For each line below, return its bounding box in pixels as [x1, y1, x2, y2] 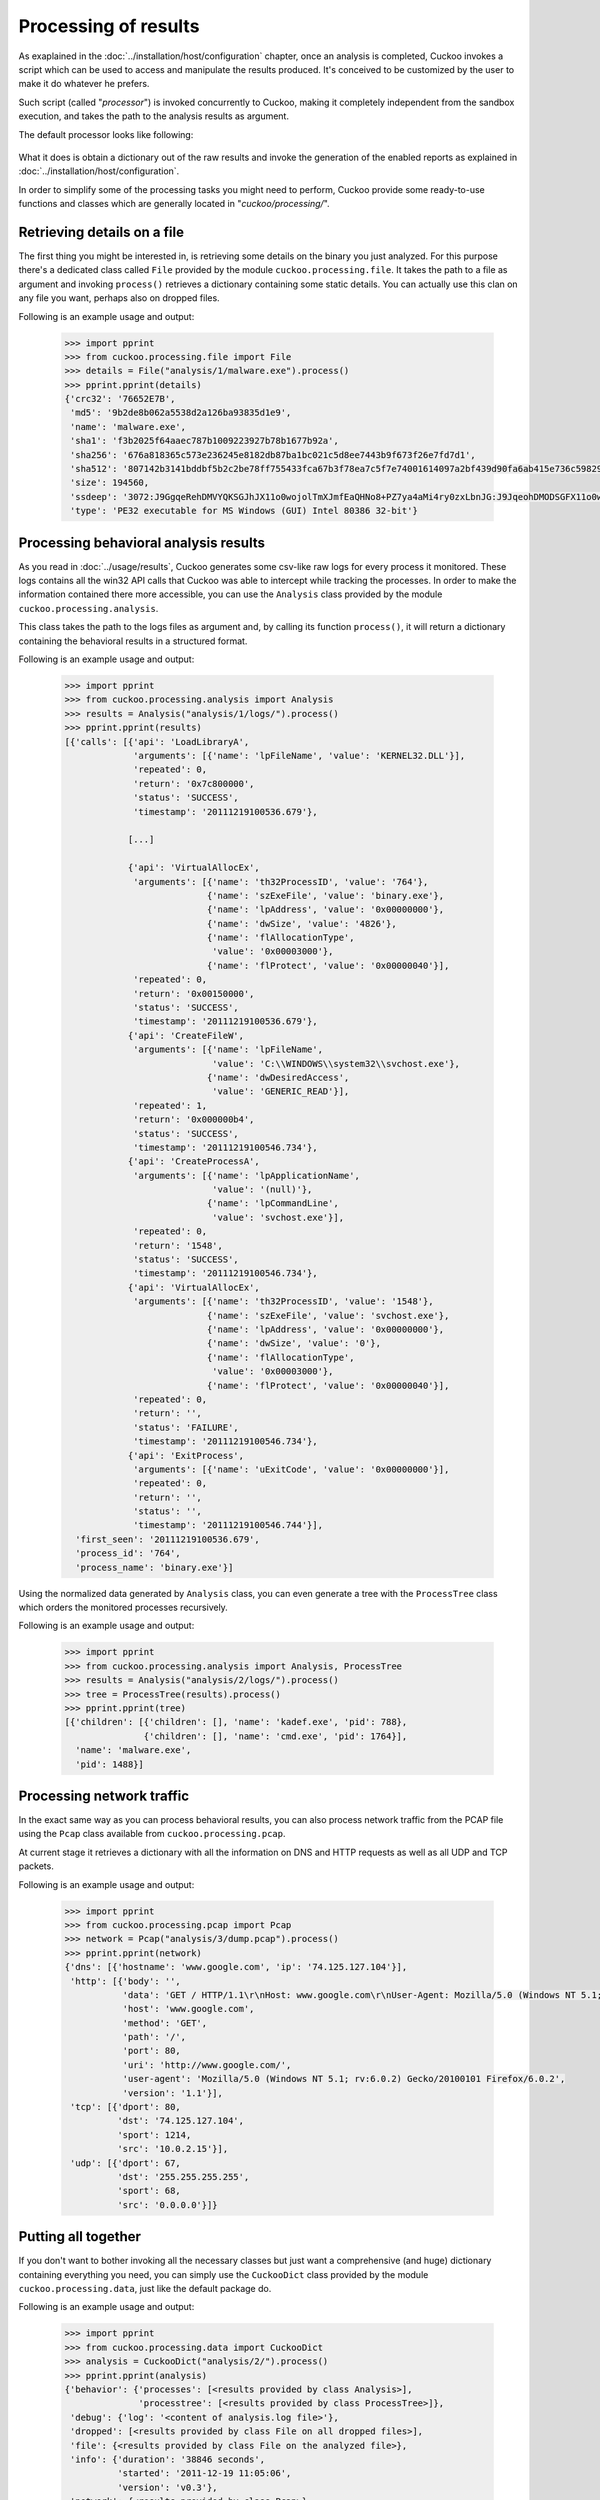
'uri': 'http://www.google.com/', [122, 2059, 292, 2070]
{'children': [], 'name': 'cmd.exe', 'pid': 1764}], [143, 1730, 408, 1742]
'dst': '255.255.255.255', [116, 2171, 250, 2182]
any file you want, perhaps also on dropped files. [18, 292, 220, 304]
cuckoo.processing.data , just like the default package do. [18, 2283, 272, 2295]
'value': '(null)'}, [211, 1184, 313, 1195]
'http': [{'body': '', [70, 1975, 182, 1987]
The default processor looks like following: [18, 128, 194, 140]
